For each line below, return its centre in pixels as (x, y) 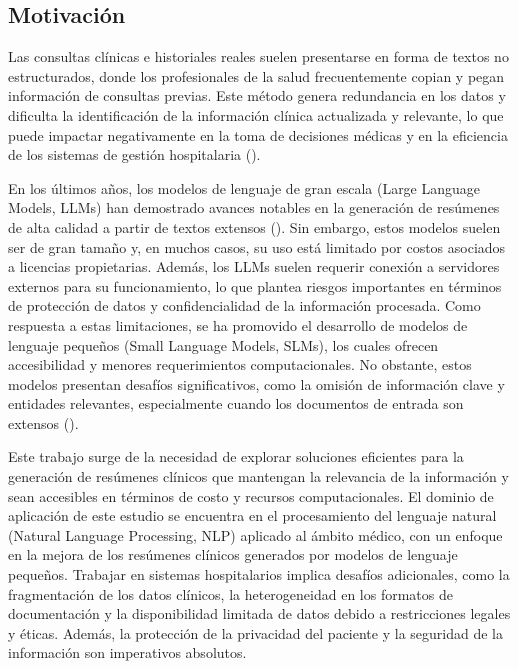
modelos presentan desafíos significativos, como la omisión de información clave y (256, 383)
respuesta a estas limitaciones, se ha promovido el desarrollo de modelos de (238, 324)
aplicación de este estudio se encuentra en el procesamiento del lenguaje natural (252, 515)
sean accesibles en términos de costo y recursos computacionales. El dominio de (251, 495)
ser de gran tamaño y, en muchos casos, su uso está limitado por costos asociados (257, 246)
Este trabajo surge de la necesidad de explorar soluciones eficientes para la (236, 456)
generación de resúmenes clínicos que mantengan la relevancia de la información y (258, 476)
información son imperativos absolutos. (127, 652)
